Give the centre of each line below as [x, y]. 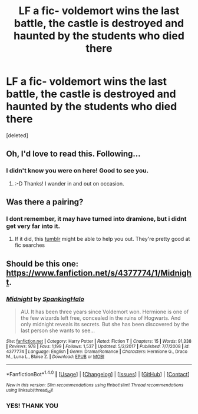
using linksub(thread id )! [30, 390]
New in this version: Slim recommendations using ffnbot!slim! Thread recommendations [95, 385]
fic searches [30, 245]
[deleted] [17, 135]
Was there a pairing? [45, 202]
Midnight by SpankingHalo [45, 299]
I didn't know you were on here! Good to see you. [77, 171]
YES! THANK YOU [32, 406]
